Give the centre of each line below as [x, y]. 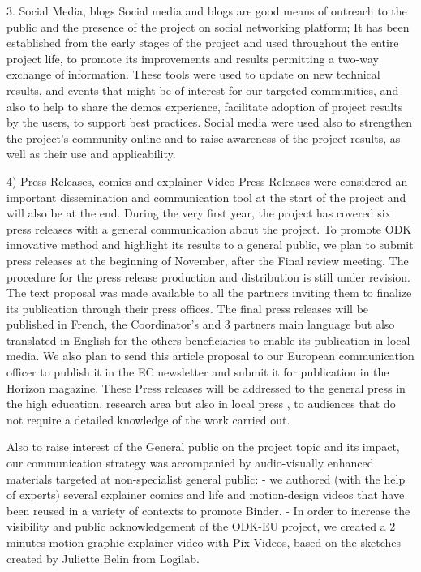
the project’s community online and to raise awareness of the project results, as [204, 138]
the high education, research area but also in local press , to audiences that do [201, 404]
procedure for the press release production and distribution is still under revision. [208, 276]
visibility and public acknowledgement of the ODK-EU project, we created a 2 [201, 526]
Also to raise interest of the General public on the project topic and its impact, [203, 447]
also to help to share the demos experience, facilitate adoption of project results [205, 106]
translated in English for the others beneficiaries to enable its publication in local [208, 340]
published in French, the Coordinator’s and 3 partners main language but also [201, 324]
